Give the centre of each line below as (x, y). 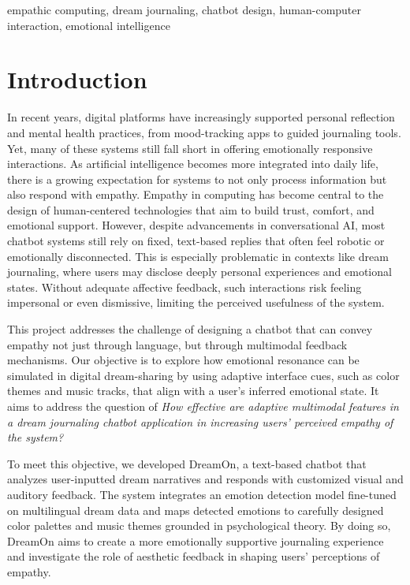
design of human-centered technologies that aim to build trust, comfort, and (191, 209)
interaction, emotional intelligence (89, 25)
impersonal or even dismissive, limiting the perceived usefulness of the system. (196, 302)
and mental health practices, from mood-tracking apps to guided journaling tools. (204, 132)
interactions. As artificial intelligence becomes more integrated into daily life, (193, 164)
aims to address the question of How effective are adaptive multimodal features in (203, 406)
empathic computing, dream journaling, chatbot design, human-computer (184, 9)
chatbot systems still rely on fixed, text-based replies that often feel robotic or (196, 241)
